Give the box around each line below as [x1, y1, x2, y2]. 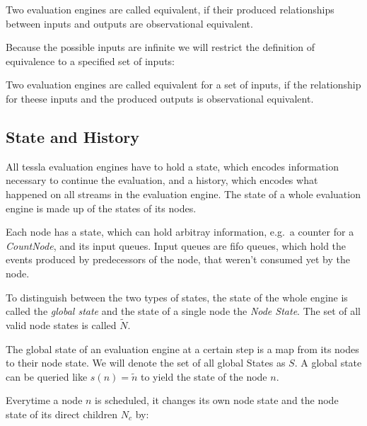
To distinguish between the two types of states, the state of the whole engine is [6, 289, 348, 304]
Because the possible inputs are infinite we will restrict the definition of [6, 40, 315, 54]
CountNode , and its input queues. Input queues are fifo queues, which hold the [6, 238, 346, 253]
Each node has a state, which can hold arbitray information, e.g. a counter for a [6, 224, 354, 239]
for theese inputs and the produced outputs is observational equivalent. [6, 91, 314, 105]
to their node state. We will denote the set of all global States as [6, 355, 286, 370]
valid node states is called [6, 317, 117, 332]
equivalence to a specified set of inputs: [6, 53, 175, 68]
